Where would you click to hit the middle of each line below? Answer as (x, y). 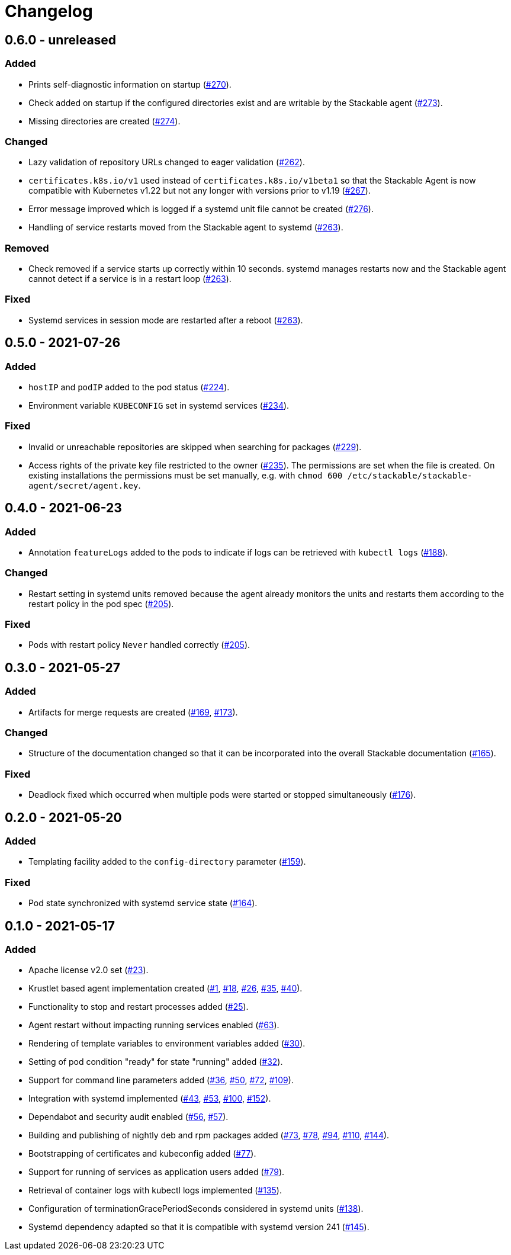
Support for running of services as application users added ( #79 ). (157, 1172)
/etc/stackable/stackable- (410, 475)
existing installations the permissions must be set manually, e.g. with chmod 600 (186, 475)
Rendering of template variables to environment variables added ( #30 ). (167, 1044)
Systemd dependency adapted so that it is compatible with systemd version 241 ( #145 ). (199, 1227)
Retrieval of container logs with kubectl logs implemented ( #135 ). (155, 1190)
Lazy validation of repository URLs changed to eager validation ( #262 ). (167, 162)
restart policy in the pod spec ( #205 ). (101, 604)
